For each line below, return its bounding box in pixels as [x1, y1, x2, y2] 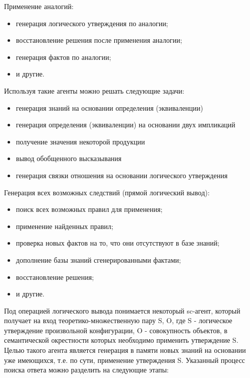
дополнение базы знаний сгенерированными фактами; [16, 254, 181, 265]
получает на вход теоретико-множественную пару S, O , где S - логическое [4, 315, 232, 326]
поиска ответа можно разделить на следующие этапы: [4, 364, 169, 375]
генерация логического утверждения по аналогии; [16, 18, 168, 28]
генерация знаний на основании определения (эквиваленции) [16, 102, 204, 113]
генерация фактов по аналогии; [16, 51, 111, 62]
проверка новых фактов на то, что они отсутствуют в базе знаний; [16, 238, 220, 248]
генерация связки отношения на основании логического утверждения [16, 170, 228, 180]
